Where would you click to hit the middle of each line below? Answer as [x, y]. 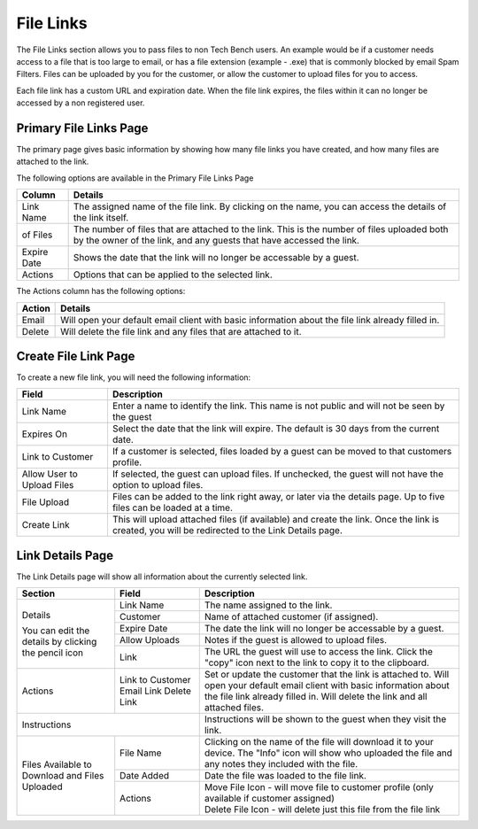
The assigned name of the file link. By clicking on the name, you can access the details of [260, 206]
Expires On [45, 434]
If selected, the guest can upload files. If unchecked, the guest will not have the [278, 474]
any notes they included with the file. [281, 764]
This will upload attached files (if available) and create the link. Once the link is [276, 520]
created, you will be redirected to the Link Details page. [227, 531]
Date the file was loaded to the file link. [285, 776]
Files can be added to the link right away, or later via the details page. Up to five [278, 497]
